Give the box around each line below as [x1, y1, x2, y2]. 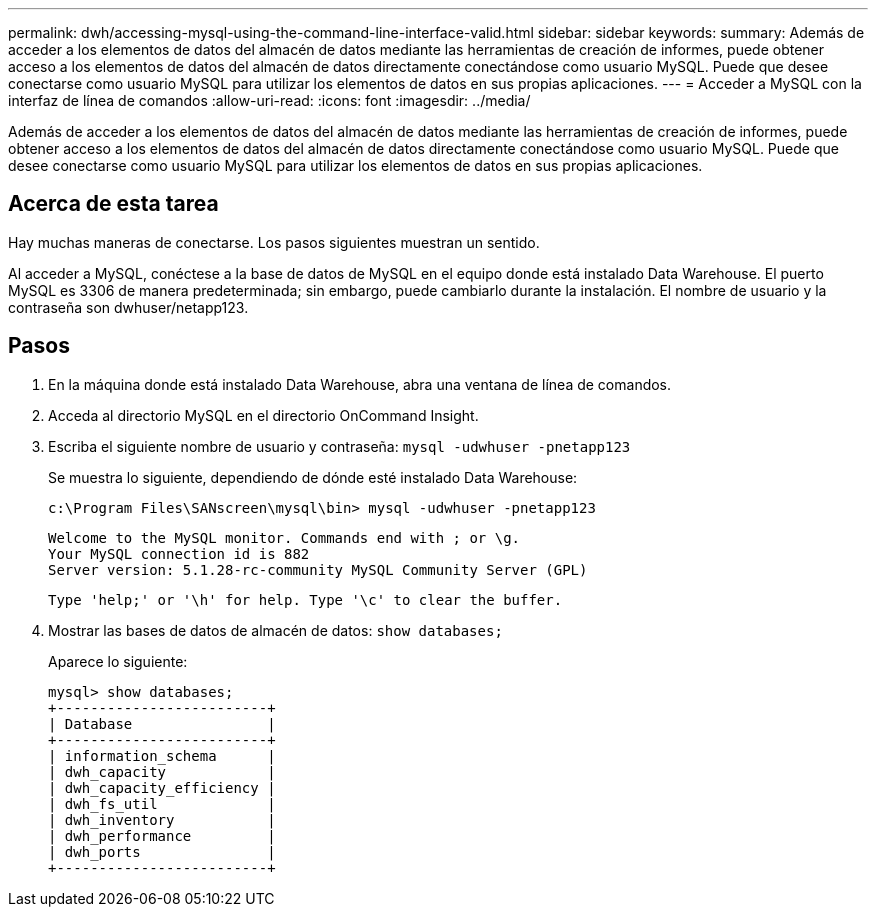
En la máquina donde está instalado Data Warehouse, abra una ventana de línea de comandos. [48, 375, 672, 393]
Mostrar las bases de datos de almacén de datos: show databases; [48, 621, 503, 639]
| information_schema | [48, 747, 276, 764]
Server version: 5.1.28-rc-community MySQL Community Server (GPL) [48, 561, 588, 578]
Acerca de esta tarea [8, 191, 219, 217]
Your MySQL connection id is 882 [48, 545, 310, 562]
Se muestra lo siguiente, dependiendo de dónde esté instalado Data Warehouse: [48, 468, 578, 486]
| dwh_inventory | [48, 811, 276, 828]
